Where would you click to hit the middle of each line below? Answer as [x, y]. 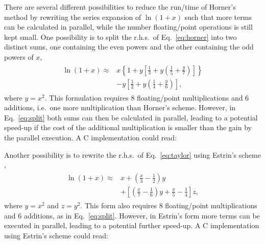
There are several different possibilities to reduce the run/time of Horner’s [120, 7]
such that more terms [218, 17]
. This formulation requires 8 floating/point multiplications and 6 [147, 97]
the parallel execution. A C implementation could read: [91, 138]
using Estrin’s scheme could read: [56, 235]
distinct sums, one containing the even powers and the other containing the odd [129, 47]
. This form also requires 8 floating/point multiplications [169, 205]
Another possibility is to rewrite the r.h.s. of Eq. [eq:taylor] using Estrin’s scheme [132, 154]
